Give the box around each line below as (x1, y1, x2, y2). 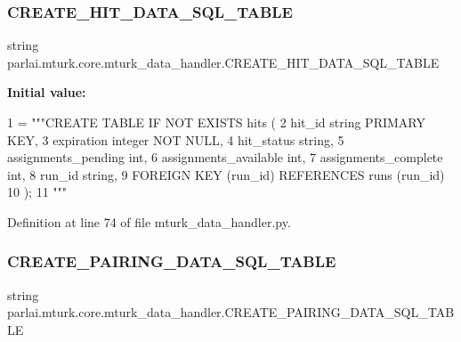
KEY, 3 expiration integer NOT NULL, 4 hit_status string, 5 (7, 130, 344, 149)
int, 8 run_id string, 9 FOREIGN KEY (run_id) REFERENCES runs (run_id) (7, 165, 445, 183)
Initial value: (7, 83, 86, 102)
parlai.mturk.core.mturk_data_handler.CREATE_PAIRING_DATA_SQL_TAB (7, 303, 455, 322)
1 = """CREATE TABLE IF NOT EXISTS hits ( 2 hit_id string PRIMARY (7, 113, 425, 131)
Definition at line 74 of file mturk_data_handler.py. (7, 212, 291, 231)
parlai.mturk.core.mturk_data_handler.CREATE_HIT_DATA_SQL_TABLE (7, 53, 440, 71)
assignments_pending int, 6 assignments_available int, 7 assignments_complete (7, 148, 443, 167)
